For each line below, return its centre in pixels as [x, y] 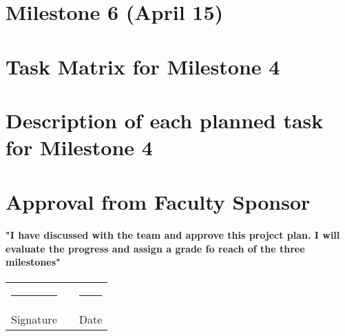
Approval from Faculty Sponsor [158, 201]
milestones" [33, 262]
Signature [34, 319]
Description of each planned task [165, 120]
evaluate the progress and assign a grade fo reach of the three [155, 248]
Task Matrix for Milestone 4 [143, 66]
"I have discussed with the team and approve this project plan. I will [173, 235]
